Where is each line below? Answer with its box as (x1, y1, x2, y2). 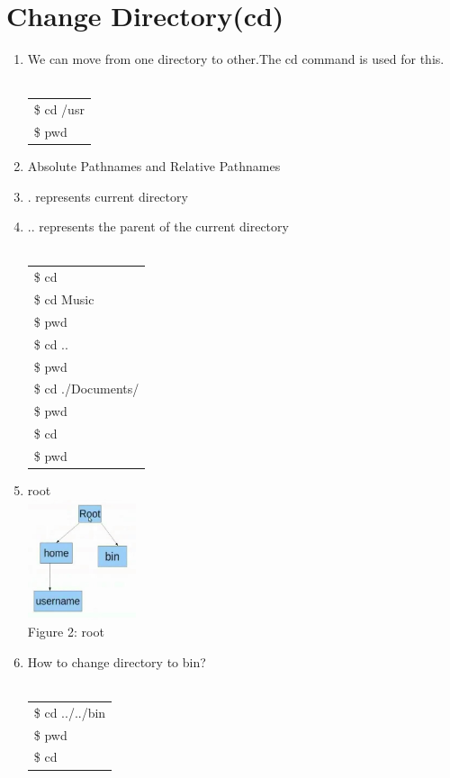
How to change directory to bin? (27, 652, 206, 671)
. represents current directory (27, 186, 188, 205)
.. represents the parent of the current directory (27, 217, 289, 236)
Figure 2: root (27, 622, 104, 641)
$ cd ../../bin (33, 702, 106, 721)
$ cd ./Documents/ (33, 379, 139, 398)
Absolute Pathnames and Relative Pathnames (27, 157, 281, 175)
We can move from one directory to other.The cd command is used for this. (27, 50, 445, 68)
